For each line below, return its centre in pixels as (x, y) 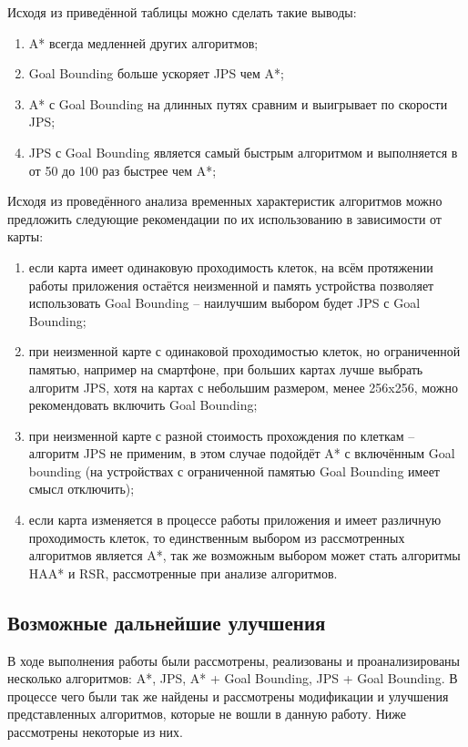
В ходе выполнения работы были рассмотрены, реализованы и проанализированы (234, 660)
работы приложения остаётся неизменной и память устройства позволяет (231, 285)
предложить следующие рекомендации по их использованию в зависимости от (224, 218)
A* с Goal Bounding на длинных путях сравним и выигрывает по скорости (238, 103)
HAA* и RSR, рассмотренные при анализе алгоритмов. (183, 573)
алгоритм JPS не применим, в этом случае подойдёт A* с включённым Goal (242, 453)
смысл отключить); (81, 489)
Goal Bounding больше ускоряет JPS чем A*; (156, 73)
